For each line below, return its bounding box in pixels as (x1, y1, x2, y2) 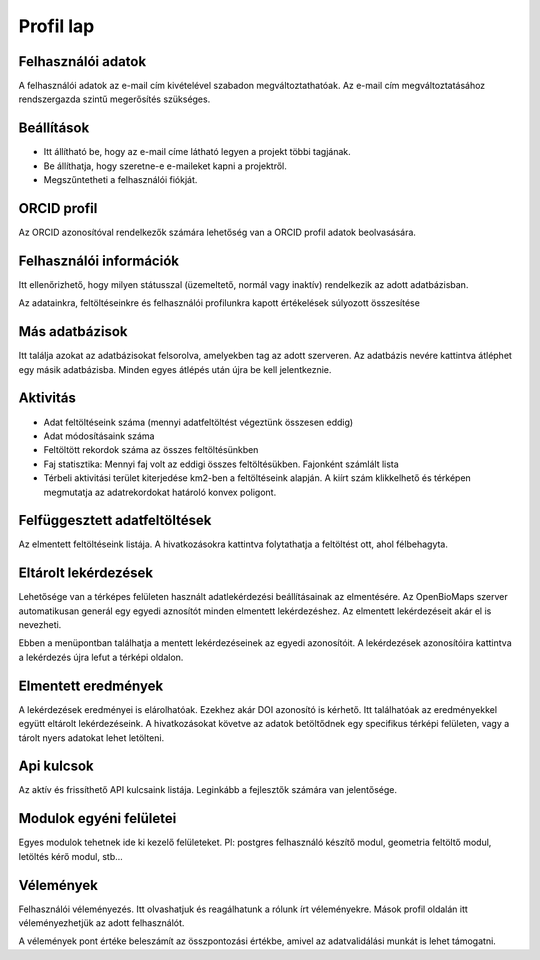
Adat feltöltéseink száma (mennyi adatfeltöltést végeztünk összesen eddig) (43, 416, 354, 428)
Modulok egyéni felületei (18, 810, 177, 827)
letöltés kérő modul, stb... (18, 850, 124, 862)
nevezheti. (18, 619, 62, 631)
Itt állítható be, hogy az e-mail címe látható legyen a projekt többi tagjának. (43, 146, 352, 158)
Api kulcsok (18, 758, 94, 775)
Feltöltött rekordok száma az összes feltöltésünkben (43, 444, 259, 456)
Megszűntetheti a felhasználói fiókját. (43, 174, 198, 186)
